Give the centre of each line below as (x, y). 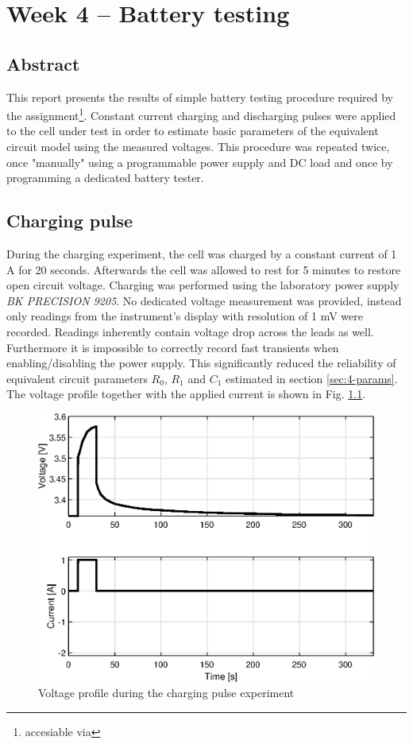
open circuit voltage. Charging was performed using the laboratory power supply (203, 285)
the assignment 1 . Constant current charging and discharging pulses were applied (201, 114)
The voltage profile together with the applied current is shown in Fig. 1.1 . (186, 394)
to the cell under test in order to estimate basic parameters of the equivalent (193, 131)
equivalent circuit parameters (77, 378)
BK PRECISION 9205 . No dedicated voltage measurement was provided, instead (204, 300)
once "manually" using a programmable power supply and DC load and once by (200, 162)
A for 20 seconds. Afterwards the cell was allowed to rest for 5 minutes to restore (204, 269)
